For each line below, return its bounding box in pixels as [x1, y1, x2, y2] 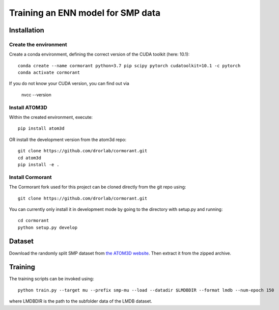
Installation [9, 26, 44, 34]
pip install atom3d [18, 126, 65, 131]
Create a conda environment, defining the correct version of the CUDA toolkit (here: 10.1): [9, 52, 190, 57]
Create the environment [9, 41, 67, 48]
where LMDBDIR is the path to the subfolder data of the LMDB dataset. [9, 298, 152, 304]
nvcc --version [21, 91, 52, 98]
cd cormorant [18, 218, 49, 224]
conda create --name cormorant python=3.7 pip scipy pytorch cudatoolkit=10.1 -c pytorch [18, 63, 241, 68]
